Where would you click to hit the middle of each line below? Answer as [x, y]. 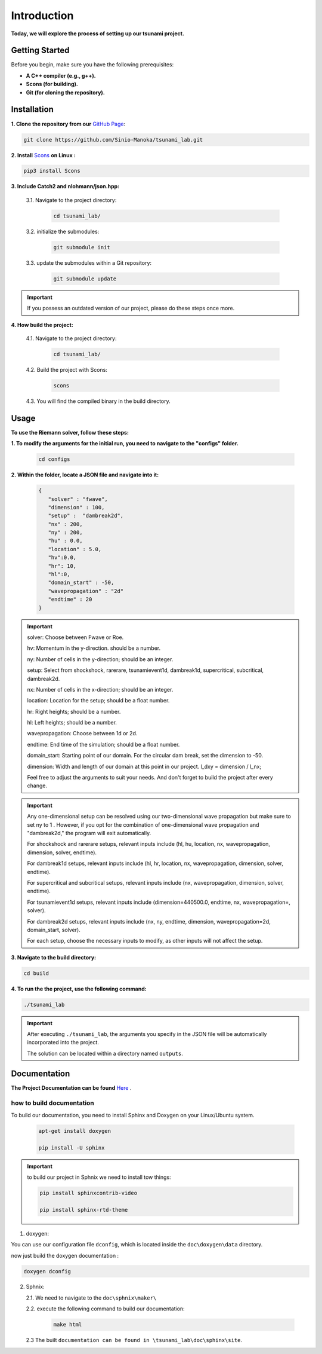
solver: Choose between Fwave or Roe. [75, 637]
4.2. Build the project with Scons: [66, 369]
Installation [32, 110]
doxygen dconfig [47, 1271]
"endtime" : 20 [70, 600]
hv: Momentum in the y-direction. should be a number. [94, 648]
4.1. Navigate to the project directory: [71, 338]
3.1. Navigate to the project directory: [71, 200]
